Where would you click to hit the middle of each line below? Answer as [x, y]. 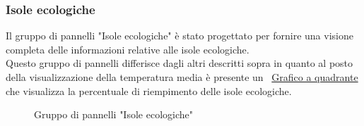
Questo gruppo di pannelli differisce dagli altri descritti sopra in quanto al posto [180, 63]
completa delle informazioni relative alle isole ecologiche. [128, 49]
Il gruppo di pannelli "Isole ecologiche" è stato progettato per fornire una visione [180, 36]
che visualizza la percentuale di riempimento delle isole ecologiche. [149, 90]
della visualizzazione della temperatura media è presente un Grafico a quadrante [182, 77]
